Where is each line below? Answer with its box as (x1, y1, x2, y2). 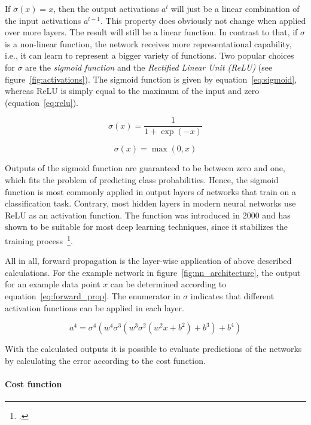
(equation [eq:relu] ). (5, 96, 78, 108)
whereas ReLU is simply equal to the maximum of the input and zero (5, 84, 260, 97)
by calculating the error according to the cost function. (5, 354, 206, 366)
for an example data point (5, 278, 100, 290)
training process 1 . (5, 232, 73, 247)
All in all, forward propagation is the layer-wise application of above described (5, 254, 292, 267)
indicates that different (190, 290, 275, 302)
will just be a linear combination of (170, 2, 300, 14)
